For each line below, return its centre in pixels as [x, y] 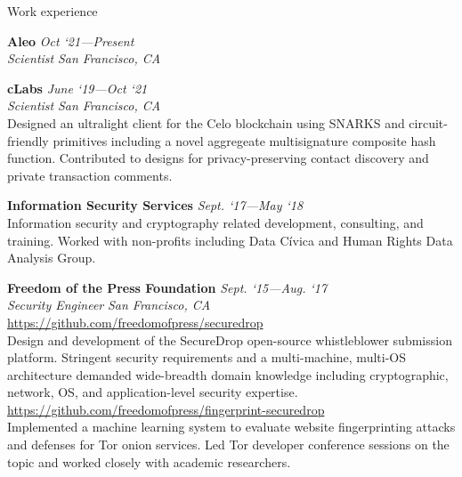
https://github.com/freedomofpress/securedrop [135, 322]
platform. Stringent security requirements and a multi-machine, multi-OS [207, 357]
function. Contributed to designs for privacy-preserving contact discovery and [218, 158]
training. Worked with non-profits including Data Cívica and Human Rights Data [230, 240]
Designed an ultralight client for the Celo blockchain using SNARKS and [206, 122]
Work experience [53, 11]
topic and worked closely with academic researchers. [149, 461]
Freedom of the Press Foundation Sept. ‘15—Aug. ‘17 [167, 287]
